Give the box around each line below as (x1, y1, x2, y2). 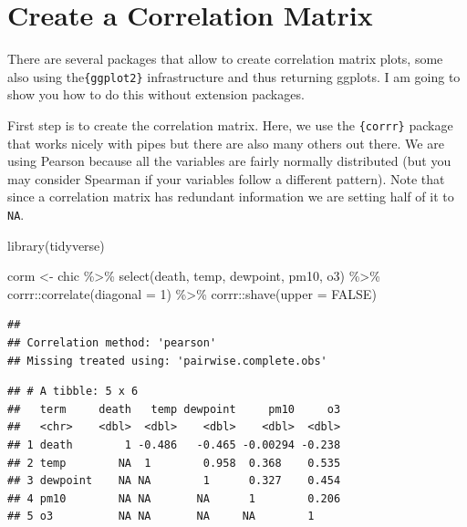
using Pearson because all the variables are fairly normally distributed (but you (7, 151, 451, 170)
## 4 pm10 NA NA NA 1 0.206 (7, 491, 341, 505)
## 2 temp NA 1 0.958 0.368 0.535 (7, 456, 341, 470)
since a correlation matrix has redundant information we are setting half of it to (7, 187, 454, 206)
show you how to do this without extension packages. (7, 85, 305, 104)
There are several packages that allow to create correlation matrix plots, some (7, 49, 443, 68)
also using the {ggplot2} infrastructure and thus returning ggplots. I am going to (7, 67, 461, 86)
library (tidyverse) (7, 235, 105, 254)
